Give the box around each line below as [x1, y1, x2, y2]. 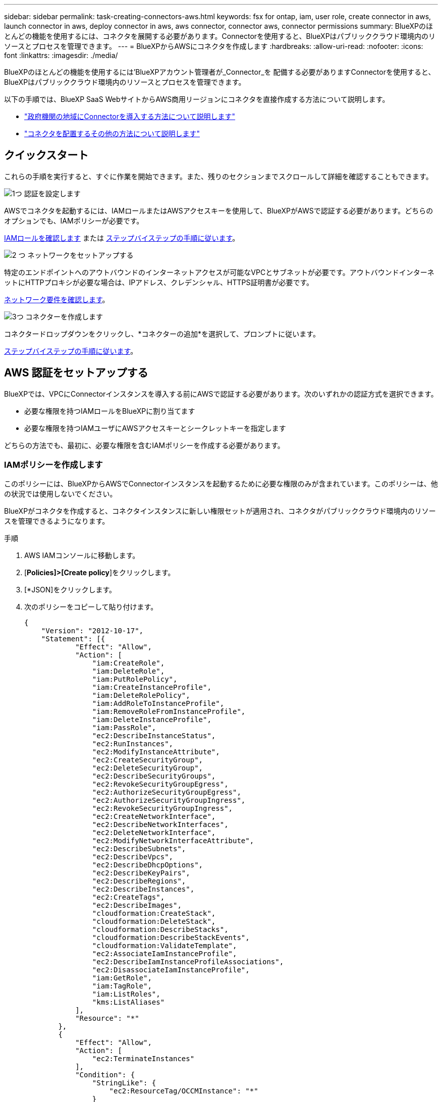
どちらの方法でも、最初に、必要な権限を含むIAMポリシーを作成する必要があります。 [4, 440, 285, 450]
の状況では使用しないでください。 [4, 489, 117, 499]
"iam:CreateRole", [92, 659, 165, 668]
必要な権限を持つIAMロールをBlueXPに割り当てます [24, 406, 195, 415]
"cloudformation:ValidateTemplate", [92, 942, 237, 950]
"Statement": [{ [41, 635, 105, 643]
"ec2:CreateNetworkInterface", [92, 812, 216, 821]
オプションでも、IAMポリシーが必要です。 [4, 216, 144, 225]
